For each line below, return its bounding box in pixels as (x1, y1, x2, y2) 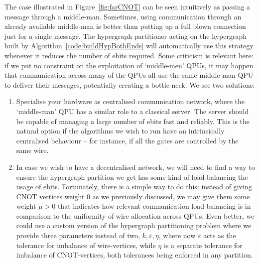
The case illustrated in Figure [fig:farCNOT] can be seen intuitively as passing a (4, 1, 251, 11)
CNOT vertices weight (16, 191, 85, 201)
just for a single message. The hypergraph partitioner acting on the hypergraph (4, 30, 247, 41)
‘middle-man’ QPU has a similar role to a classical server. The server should (16, 106, 249, 116)
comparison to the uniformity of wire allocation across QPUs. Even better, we (16, 210, 255, 221)
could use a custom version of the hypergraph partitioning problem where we (16, 220, 252, 231)
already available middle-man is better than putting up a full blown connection (4, 21, 246, 31)
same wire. (16, 145, 49, 155)
